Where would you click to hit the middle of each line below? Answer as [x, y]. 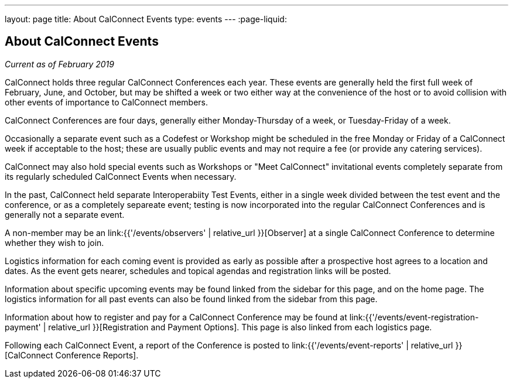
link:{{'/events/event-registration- [414, 317]
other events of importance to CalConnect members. [107, 102]
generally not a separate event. [65, 214]
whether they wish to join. [54, 242]
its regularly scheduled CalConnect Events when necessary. [121, 176]
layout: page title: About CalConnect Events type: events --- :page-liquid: [146, 19]
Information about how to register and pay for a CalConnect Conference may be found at [176, 317]
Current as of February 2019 [59, 64]
